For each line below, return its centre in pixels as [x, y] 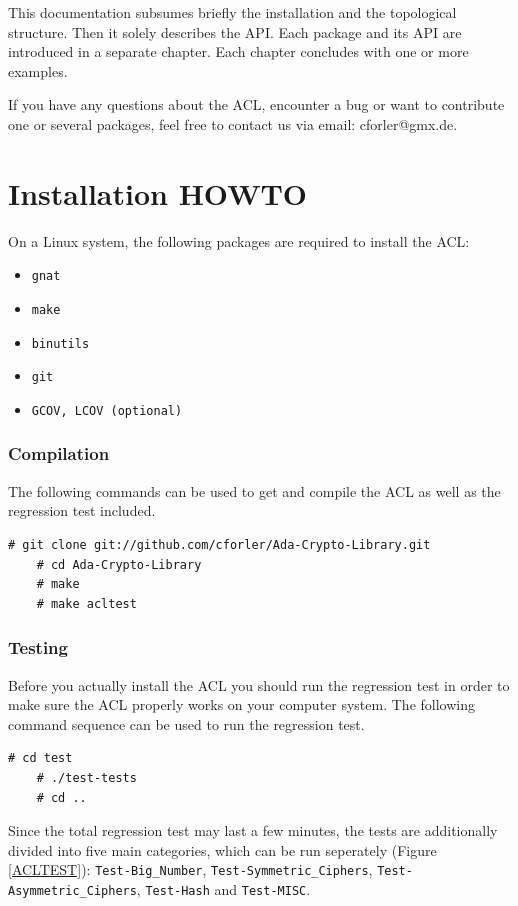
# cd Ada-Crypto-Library [119, 564]
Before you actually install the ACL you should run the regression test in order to [259, 684]
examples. [38, 70]
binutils [60, 343]
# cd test [40, 758]
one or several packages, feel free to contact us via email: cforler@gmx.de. [233, 123]
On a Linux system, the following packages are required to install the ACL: [239, 240]
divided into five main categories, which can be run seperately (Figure [222, 849]
